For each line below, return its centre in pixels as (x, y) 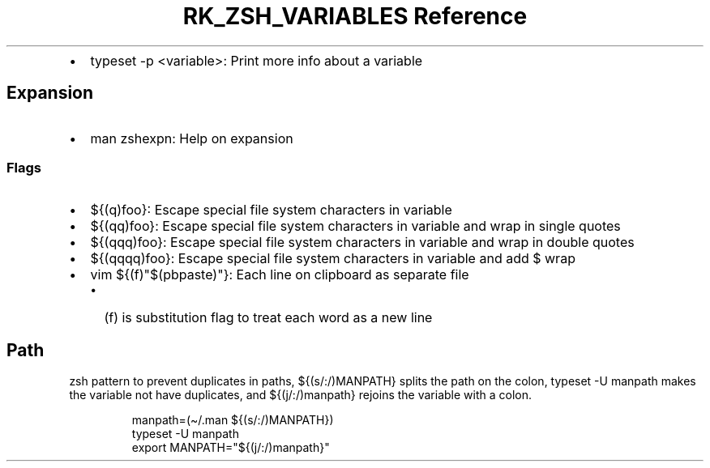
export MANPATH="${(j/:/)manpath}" (231, 448)
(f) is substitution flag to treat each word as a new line (268, 318)
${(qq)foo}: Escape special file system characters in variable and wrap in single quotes (355, 226)
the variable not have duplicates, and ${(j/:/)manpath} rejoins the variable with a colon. (300, 395)
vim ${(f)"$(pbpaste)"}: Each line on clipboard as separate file (280, 275)
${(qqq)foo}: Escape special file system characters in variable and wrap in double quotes (362, 243)
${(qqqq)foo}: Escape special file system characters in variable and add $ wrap (333, 259)
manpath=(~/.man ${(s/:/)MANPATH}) (233, 420)
